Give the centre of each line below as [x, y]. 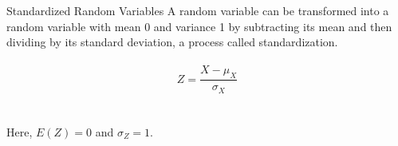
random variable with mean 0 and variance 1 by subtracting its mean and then [199, 26]
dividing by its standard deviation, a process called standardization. [172, 42]
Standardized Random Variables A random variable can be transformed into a [198, 10]
